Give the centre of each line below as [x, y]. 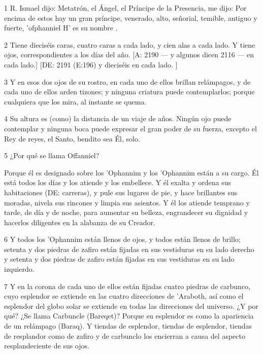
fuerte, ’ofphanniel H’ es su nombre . [61, 28]
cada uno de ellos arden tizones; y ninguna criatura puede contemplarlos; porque [129, 92]
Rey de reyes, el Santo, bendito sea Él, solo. [72, 138]
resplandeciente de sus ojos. [47, 346]
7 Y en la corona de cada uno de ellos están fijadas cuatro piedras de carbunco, [127, 286]
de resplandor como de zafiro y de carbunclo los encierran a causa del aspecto [125, 335]
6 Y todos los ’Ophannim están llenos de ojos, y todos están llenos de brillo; [122, 239]
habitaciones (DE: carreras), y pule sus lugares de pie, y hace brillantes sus [121, 192]
